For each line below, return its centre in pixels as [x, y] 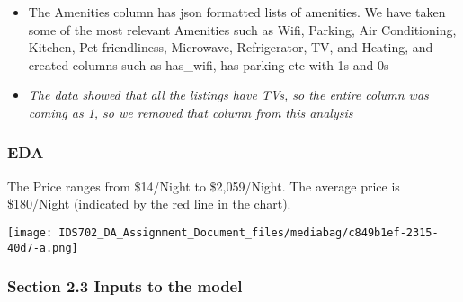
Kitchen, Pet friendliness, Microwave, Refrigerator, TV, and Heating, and [231, 47]
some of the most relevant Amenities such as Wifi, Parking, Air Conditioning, [242, 29]
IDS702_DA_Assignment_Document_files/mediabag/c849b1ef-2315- [249, 232]
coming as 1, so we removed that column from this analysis [191, 112]
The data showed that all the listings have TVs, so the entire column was [228, 95]
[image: [30, 232]
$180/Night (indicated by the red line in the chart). [149, 204]
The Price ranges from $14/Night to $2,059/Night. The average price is [204, 186]
